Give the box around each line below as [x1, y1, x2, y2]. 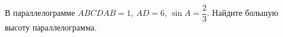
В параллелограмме [5, 6, 76, 19]
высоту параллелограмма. [5, 21, 97, 33]
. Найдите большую [207, 6, 278, 19]
